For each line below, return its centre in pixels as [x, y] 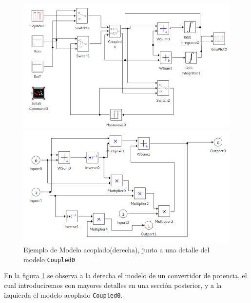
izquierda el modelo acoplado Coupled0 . [63, 294]
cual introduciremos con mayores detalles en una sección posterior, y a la [113, 285]
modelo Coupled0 [49, 259]
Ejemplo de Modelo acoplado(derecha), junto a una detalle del [116, 250]
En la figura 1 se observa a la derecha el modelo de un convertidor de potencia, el [125, 276]
